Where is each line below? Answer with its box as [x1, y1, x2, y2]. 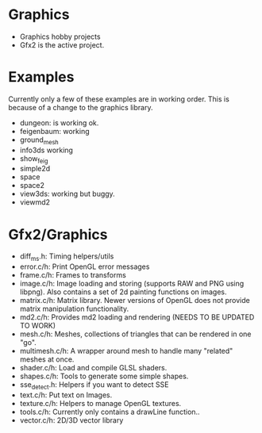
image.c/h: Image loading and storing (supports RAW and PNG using [19, 279, 245, 289]
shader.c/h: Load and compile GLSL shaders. [19, 363, 168, 373]
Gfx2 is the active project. [19, 40, 105, 49]
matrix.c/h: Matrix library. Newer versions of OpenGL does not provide [19, 296, 250, 305]
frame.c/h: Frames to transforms [19, 270, 127, 280]
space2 [19, 181, 45, 190]
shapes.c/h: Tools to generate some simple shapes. [19, 371, 189, 381]
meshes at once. [19, 354, 75, 364]
